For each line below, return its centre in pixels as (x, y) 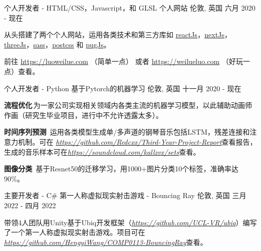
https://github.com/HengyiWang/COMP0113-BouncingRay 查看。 (106, 242)
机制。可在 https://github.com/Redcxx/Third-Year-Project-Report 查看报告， (137, 141)
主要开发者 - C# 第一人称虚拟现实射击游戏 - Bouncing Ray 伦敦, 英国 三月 (125, 195)
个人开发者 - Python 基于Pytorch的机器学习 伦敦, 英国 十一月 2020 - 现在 (123, 88)
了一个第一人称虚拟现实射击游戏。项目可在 (75, 232)
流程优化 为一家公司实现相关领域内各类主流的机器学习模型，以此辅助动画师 (128, 105)
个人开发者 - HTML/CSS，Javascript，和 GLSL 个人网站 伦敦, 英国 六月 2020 (130, 8)
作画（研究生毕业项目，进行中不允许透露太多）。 (83, 115)
